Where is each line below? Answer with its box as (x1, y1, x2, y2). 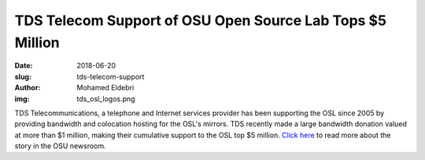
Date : (14, 61, 33, 71)
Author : (14, 83, 41, 93)
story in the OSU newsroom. (14, 141, 106, 151)
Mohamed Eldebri (76, 83, 135, 93)
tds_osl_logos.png (76, 94, 135, 104)
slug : (14, 71, 31, 82)
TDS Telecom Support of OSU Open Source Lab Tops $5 (14, 12, 387, 29)
